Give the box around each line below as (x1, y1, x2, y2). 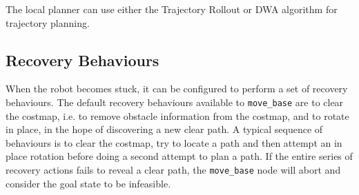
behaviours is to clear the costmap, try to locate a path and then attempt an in (6, 135, 342, 150)
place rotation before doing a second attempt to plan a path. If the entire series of (6, 149, 353, 163)
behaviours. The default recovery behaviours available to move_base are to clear (6, 94, 344, 109)
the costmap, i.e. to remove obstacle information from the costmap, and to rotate (6, 108, 349, 123)
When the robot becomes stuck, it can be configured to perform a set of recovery (6, 81, 348, 96)
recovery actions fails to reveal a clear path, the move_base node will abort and (6, 163, 341, 177)
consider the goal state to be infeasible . (6, 176, 171, 190)
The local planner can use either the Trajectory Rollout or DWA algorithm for (6, 2, 338, 16)
